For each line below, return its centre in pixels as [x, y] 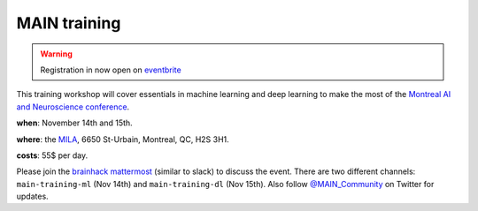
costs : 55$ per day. [52, 155]
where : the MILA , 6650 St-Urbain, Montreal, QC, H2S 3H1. [123, 139]
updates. [32, 196]
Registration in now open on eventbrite [111, 70]
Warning [56, 54]
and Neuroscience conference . [73, 107]
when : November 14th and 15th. [74, 123]
